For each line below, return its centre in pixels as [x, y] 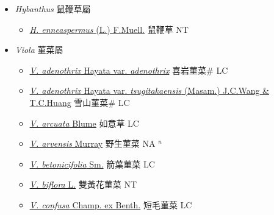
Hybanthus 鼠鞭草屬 [53, 9]
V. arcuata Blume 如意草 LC [84, 123]
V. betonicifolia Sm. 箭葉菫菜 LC [92, 164]
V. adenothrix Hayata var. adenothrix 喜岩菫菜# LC [129, 70]
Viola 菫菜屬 [39, 50]
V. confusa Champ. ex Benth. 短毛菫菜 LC [111, 204]
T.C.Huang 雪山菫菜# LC [80, 102]
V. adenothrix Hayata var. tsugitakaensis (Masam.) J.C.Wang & [149, 90]
